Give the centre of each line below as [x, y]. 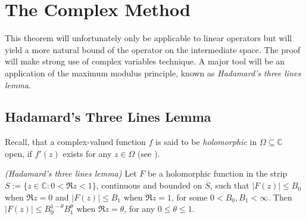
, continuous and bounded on [149, 185]
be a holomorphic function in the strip [217, 173]
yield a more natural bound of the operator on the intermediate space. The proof [153, 49]
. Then [280, 197]
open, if [18, 153]
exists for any [87, 153]
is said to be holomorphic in [206, 142]
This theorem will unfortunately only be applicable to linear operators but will [149, 38]
